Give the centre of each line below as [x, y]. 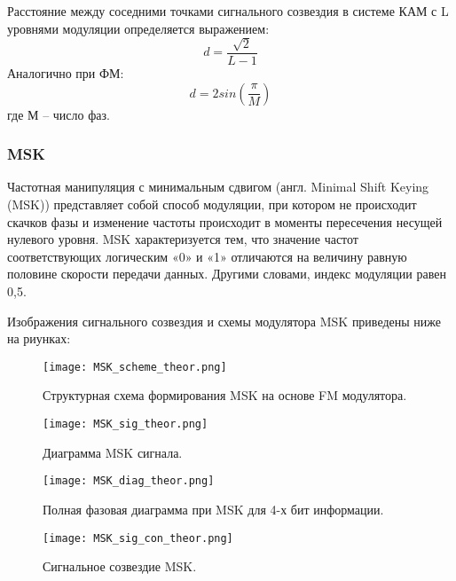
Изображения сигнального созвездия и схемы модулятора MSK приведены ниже [224, 321]
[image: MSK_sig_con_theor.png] [138, 538]
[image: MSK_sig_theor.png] [126, 424]
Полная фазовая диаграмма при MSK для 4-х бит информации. [213, 509]
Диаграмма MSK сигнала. [113, 452]
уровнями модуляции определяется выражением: [138, 28]
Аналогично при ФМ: [66, 73]
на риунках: [39, 338]
